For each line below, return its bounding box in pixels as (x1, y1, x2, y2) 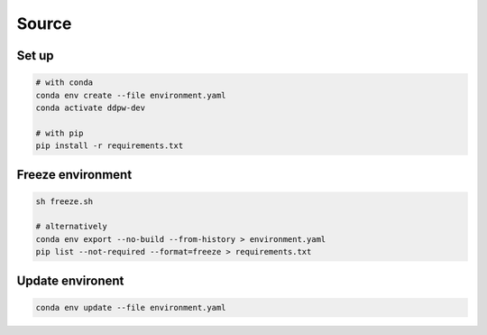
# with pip (35, 127, 84, 138)
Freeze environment (16, 167, 133, 182)
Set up (16, 48, 54, 63)
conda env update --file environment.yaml (35, 302, 226, 312)
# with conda (35, 78, 94, 88)
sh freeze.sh (35, 196, 94, 207)
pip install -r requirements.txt (35, 141, 184, 151)
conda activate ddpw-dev (35, 102, 146, 113)
